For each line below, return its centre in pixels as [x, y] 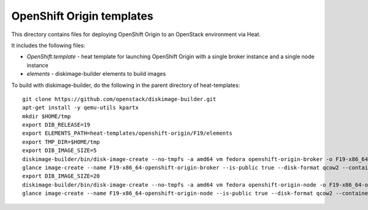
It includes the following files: [48, 45]
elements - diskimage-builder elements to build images [96, 74]
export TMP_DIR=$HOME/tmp [61, 142]
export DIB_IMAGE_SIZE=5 [59, 151]
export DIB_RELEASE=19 [56, 125]
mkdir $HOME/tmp [47, 116]
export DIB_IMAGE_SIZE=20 [61, 176]
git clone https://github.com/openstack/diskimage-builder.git [119, 99]
